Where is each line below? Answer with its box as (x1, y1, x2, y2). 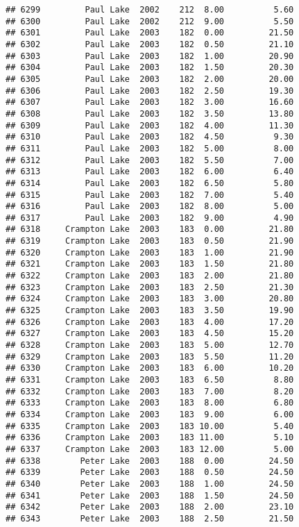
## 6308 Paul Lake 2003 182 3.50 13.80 (6, 108, 294, 119)
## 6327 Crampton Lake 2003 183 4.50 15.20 (6, 328, 294, 339)
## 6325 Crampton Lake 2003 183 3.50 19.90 (6, 306, 294, 316)
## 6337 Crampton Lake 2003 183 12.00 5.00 (6, 444, 294, 454)
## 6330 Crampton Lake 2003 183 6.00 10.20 (6, 363, 294, 374)
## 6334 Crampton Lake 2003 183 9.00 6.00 (6, 409, 294, 419)
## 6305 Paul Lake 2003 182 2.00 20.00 (6, 74, 294, 84)
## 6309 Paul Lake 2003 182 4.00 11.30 (6, 120, 294, 131)
